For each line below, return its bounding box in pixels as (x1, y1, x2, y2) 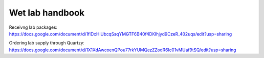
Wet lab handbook (9, 7, 85, 18)
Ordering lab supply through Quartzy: (9, 40, 85, 46)
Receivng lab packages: (9, 24, 58, 30)
